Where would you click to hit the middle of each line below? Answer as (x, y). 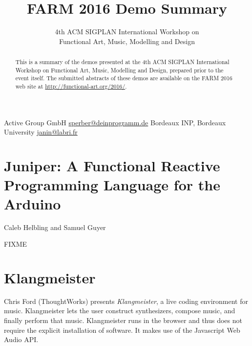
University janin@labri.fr (41, 132)
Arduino (32, 204)
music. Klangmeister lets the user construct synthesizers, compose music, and (120, 311)
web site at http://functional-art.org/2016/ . (71, 86)
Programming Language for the (112, 185)
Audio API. (21, 339)
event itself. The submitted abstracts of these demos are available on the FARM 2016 (124, 78)
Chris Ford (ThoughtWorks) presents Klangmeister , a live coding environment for (126, 301)
